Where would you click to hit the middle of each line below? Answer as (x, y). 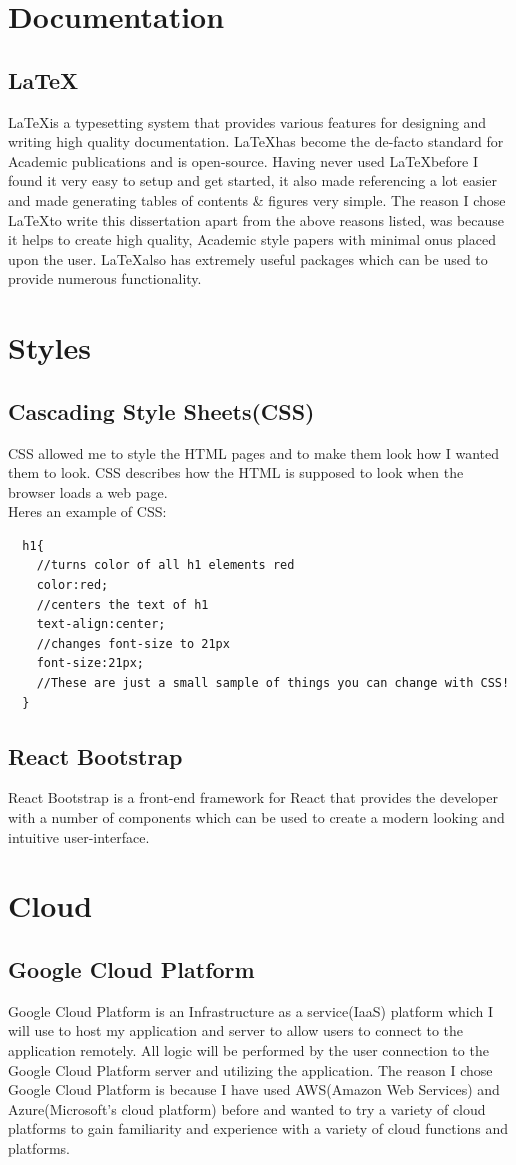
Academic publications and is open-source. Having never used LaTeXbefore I (243, 160)
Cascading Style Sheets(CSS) (161, 410)
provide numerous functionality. (105, 278)
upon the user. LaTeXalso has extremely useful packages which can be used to (248, 258)
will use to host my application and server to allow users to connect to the (236, 1030)
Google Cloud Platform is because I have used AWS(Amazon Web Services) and (254, 1089)
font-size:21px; (90, 663)
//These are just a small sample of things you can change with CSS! (273, 683)
